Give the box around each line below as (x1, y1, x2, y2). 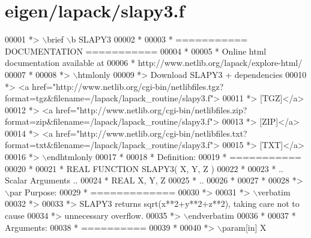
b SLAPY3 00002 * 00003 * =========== (71, 33, 248, 46)
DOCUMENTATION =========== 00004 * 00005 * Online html (5, 44, 267, 57)
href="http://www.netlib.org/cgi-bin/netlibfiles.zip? (55, 103, 247, 116)
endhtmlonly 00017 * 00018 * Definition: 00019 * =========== (47, 150, 301, 163)
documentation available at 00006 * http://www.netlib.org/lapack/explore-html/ (5, 56, 303, 69)
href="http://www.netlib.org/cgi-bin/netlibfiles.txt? (55, 126, 247, 139)
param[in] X (222, 221, 267, 233)
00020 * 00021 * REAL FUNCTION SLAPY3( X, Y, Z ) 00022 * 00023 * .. (5, 162, 283, 174)
